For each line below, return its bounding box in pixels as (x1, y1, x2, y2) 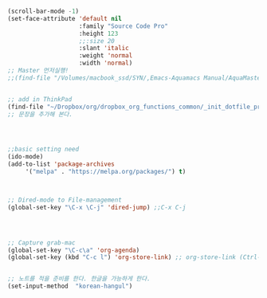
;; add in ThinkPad (7, 95, 73, 104)
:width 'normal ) (78, 59, 133, 68)
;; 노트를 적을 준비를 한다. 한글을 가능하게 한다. (7, 275, 151, 283)
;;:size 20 (78, 37, 115, 45)
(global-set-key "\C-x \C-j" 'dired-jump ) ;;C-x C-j (7, 203, 187, 211)
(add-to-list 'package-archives (7, 160, 115, 168)
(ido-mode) (7, 153, 44, 161)
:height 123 (78, 29, 119, 37)
